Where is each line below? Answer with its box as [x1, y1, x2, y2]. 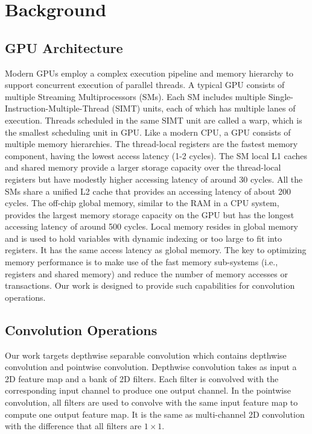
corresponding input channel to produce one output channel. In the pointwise [5, 384, 291, 397]
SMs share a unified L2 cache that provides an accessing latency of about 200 [5, 184, 291, 197]
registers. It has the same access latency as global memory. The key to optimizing [5, 244, 307, 256]
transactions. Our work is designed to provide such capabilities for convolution [5, 279, 295, 292]
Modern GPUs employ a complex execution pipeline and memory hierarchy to [5, 66, 294, 79]
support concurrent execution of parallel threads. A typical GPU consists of [5, 78, 285, 91]
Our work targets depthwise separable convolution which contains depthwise [5, 348, 287, 361]
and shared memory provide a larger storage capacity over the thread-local [5, 161, 281, 174]
